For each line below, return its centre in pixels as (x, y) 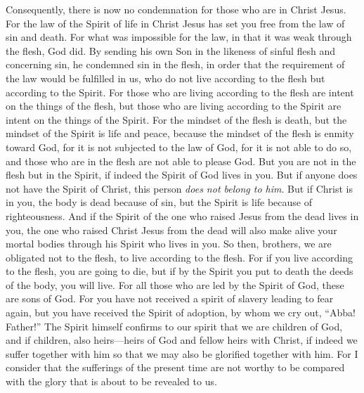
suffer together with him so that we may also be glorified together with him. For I (182, 353)
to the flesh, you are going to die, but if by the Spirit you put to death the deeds (180, 271)
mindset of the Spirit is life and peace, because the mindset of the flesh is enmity (180, 133)
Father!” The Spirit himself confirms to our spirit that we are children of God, (174, 326)
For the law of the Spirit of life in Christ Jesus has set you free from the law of (175, 23)
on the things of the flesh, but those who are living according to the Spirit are (174, 106)
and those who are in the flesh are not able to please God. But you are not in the (181, 161)
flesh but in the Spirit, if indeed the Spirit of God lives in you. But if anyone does (182, 175)
